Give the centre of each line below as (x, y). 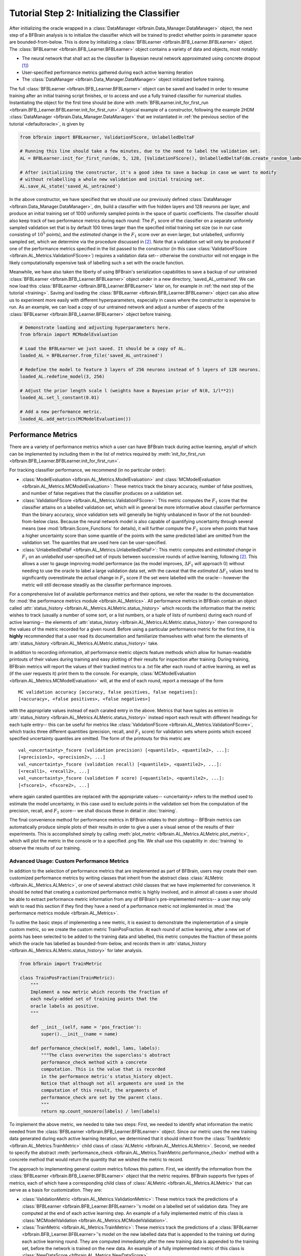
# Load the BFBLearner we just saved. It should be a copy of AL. (103, 348)
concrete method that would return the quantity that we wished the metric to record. (96, 1160)
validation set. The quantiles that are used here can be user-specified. (94, 543)
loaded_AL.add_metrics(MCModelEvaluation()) (76, 419)
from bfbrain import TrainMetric (61, 964)
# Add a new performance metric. (61, 412)
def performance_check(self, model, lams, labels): (95, 1048)
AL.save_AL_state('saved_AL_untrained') (70, 186)
